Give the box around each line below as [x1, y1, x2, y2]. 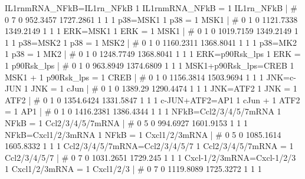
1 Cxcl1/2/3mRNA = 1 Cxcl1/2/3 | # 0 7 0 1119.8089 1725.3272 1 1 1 [5, 163, 262, 175]
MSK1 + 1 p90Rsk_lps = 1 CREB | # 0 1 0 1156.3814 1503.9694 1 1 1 [5, 70, 264, 83]
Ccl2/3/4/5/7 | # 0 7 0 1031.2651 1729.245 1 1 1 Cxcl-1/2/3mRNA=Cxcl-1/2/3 [5, 151, 296, 163]
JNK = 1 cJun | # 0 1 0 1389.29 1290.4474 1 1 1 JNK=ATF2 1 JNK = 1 [31, 82, 297, 94]
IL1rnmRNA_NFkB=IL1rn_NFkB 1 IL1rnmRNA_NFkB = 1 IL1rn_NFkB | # [5, 2, 297, 13]
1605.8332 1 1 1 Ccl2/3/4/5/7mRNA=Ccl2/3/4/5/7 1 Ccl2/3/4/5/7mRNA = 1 [5, 140, 294, 152]
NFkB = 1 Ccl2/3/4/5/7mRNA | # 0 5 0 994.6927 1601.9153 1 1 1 [5, 116, 248, 129]
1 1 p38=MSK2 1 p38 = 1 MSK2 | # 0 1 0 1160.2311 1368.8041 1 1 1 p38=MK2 [5, 36, 297, 48]
